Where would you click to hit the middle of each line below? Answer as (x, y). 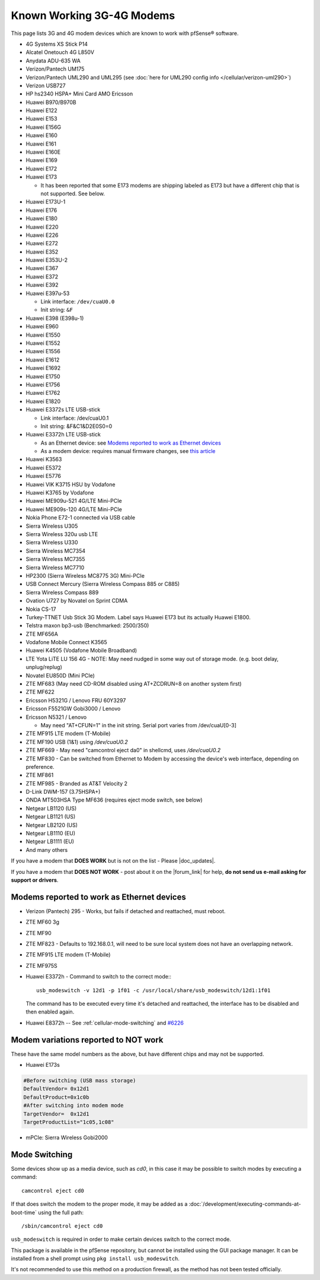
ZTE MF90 (39, 933)
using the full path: (61, 1212)
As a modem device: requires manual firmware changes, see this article (128, 451)
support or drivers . (35, 880)
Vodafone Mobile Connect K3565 (66, 642)
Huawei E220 (42, 227)
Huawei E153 (41, 119)
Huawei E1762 (43, 393)
